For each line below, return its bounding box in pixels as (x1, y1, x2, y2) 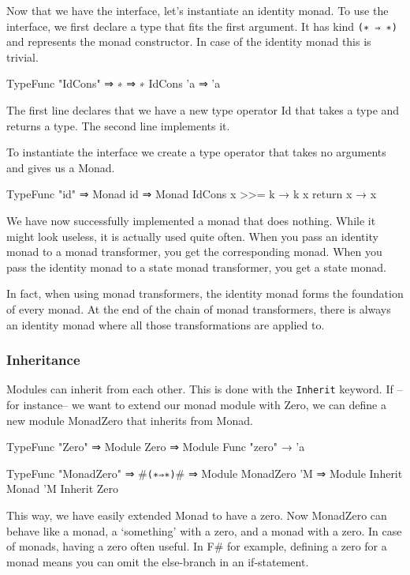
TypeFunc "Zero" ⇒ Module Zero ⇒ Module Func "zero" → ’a (6, 438, 305, 455)
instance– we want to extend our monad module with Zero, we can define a (23, 396, 386, 413)
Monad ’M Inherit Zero (6, 480, 119, 497)
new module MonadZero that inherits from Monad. (6, 412, 253, 428)
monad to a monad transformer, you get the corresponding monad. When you (6, 243, 382, 260)
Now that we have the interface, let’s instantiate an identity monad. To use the (6, 2, 389, 18)
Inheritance (6, 350, 80, 370)
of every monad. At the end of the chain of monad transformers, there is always (6, 300, 391, 317)
